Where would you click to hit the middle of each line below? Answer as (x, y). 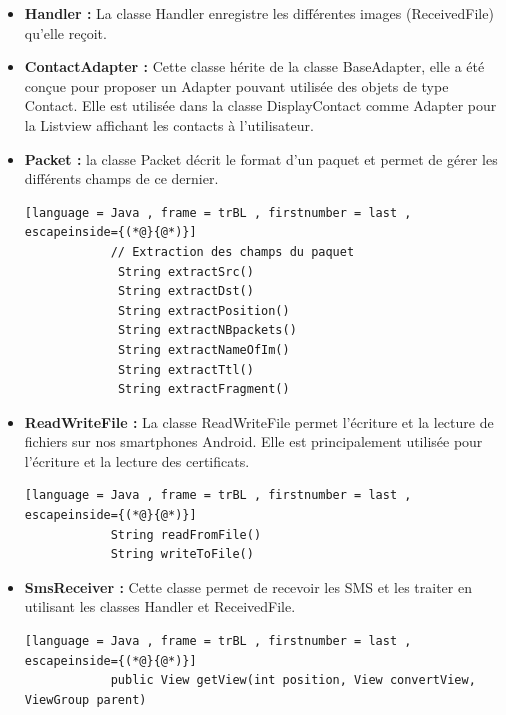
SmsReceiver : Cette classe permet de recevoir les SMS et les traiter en (248, 586)
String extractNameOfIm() (203, 349)
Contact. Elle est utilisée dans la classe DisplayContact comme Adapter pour (260, 105)
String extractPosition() (203, 310)
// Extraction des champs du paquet (232, 251)
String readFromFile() (186, 534)
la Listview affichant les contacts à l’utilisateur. (169, 124)
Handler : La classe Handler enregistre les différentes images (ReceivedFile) (259, 13)
